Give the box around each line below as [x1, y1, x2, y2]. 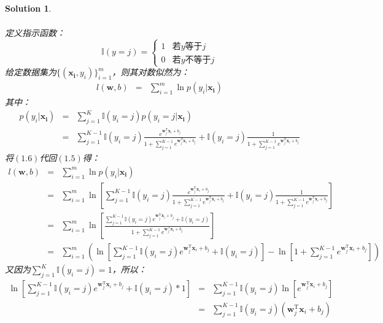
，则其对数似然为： [112, 66, 190, 78]
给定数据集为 [5, 66, 56, 78]
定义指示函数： [5, 26, 65, 39]
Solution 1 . [5, 2, 52, 14]
